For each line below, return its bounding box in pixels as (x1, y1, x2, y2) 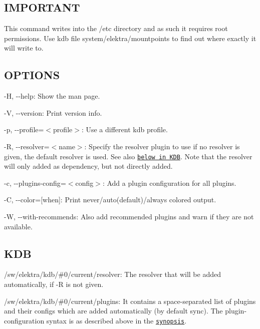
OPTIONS (4, 67, 60, 83)
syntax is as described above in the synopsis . (46, 315, 187, 325)
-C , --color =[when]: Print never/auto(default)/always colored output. (4, 194, 216, 205)
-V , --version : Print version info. (4, 107, 102, 118)
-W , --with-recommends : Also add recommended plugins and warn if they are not (4, 211, 254, 221)
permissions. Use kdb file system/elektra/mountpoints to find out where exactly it (4, 33, 256, 43)
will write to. (4, 43, 44, 53)
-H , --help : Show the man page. (4, 91, 100, 101)
